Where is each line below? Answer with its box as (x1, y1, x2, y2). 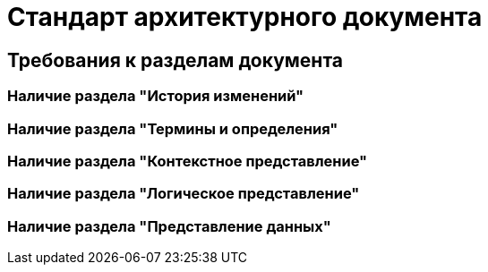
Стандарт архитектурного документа (7, 2, 483, 32)
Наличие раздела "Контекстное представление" (7, 151, 368, 170)
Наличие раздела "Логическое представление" (7, 184, 360, 203)
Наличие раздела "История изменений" (7, 87, 304, 106)
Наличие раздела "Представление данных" (7, 217, 331, 235)
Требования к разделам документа (7, 48, 343, 72)
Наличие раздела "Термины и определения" (7, 119, 338, 138)
